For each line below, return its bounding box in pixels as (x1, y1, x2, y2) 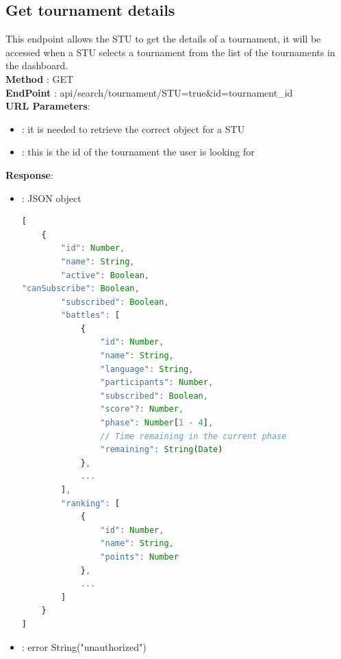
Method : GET (5, 71, 74, 86)
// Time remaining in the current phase (100, 431, 287, 441)
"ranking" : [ (61, 498, 121, 508)
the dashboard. (5, 58, 68, 73)
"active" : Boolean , (61, 270, 149, 280)
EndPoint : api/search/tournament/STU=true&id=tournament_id (5, 85, 293, 99)
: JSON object (21, 190, 81, 205)
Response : (5, 167, 53, 182)
